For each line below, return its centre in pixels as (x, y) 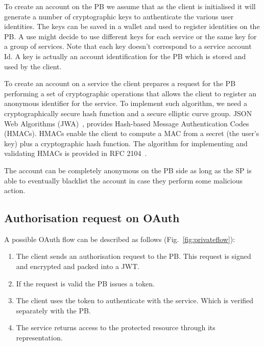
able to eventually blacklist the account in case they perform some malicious (124, 180)
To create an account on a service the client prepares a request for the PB (120, 83)
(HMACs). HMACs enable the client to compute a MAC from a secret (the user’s (132, 133)
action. (15, 190)
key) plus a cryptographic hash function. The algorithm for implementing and (126, 143)
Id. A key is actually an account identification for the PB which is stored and (125, 56)
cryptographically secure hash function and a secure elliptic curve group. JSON (128, 113)
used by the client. (33, 66)
